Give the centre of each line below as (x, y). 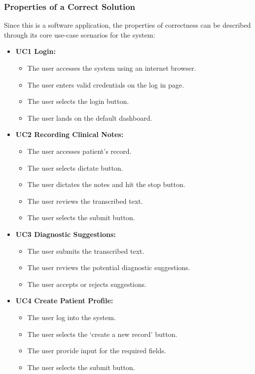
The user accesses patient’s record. (79, 151)
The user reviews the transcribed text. (85, 201)
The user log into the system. (72, 317)
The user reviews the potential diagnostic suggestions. (109, 267)
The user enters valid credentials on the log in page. (106, 84)
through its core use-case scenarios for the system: (80, 34)
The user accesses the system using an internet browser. (112, 68)
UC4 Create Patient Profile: (64, 301)
